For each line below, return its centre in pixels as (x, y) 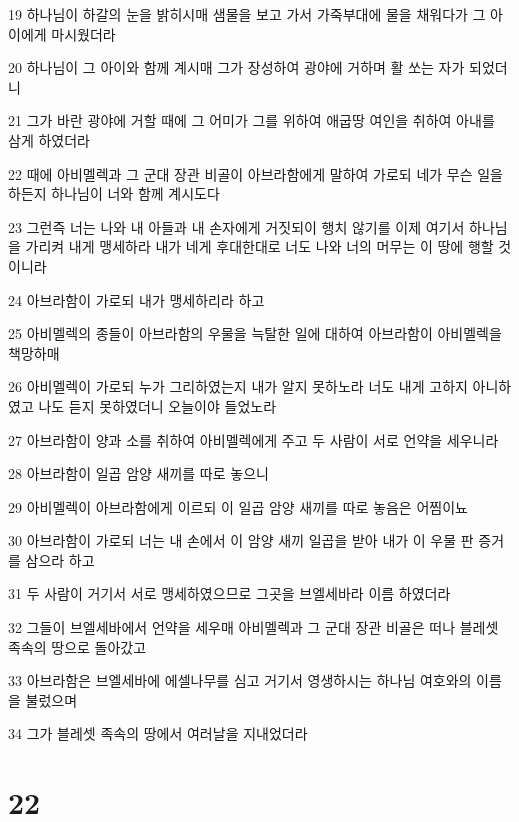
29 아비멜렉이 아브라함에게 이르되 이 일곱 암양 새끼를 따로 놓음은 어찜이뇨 (238, 506)
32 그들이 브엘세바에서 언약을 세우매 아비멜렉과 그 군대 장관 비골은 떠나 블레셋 (253, 627)
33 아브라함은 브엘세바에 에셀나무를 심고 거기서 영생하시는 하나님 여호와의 (240, 680)
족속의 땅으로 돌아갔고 (77, 646)
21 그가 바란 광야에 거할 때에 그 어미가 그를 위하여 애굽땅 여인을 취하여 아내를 (251, 120)
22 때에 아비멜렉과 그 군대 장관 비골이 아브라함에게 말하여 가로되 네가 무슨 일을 (255, 173)
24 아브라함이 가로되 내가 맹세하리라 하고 (136, 299)
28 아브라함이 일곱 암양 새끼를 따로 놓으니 (138, 473)
